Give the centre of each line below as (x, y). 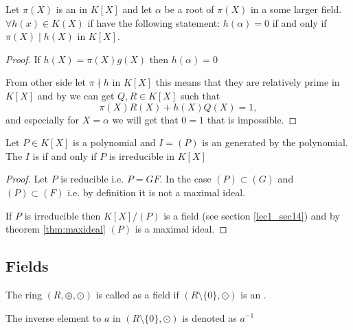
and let (137, 9)
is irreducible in (142, 155)
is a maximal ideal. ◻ (181, 229)
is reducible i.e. (92, 179)
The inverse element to (54, 317)
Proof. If (23, 59)
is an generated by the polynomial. (275, 142)
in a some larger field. (296, 9)
